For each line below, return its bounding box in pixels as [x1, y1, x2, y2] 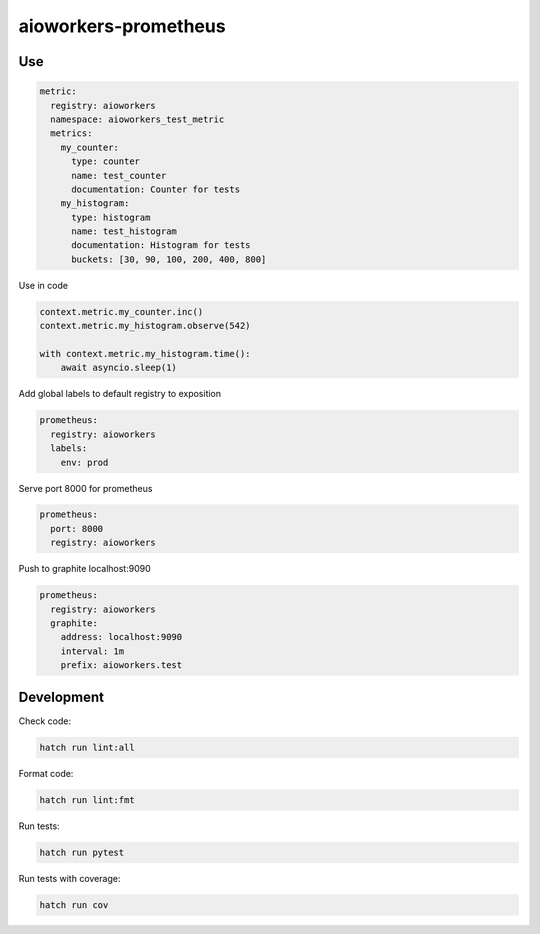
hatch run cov [39, 899, 109, 910]
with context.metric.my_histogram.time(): [39, 348, 251, 359]
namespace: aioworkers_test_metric [50, 113, 225, 125]
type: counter [71, 156, 140, 167]
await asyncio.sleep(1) [60, 362, 177, 374]
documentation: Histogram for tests [71, 240, 251, 251]
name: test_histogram [71, 226, 177, 237]
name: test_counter [71, 170, 167, 181]
